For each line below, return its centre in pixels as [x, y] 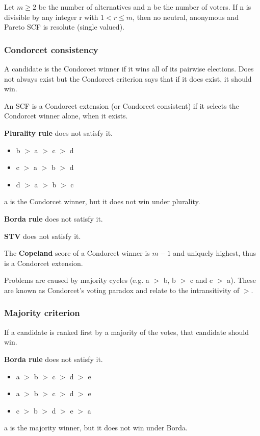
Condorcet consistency [51, 49]
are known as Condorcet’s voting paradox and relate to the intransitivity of [122, 290]
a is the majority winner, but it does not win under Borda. [96, 428]
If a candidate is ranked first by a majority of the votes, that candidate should [126, 332]
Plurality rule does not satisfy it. [58, 132]
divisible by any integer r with [51, 17]
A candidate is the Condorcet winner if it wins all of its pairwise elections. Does [129, 68]
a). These [242, 280]
